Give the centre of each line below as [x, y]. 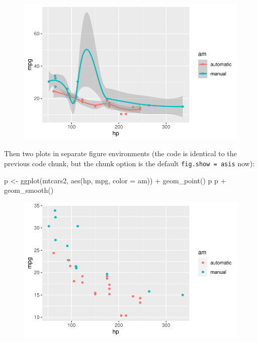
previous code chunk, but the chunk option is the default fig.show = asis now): [130, 163]
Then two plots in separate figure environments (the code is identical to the [120, 153]
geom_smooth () [29, 190]
